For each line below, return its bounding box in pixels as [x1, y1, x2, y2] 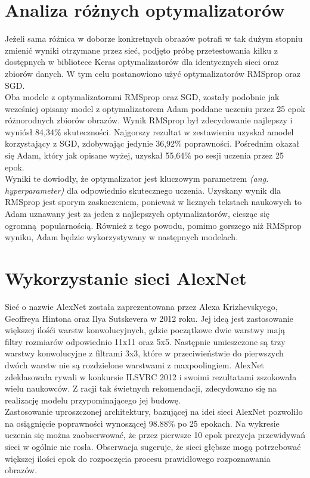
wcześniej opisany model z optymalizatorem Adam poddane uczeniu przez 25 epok [5, 102, 305, 114]
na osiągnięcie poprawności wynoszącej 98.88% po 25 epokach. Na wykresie [5, 417, 280, 429]
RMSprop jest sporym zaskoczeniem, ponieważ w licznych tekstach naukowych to [5, 195, 302, 208]
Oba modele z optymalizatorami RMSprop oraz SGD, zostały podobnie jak [5, 91, 280, 103]
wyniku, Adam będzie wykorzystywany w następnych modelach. [5, 231, 238, 243]
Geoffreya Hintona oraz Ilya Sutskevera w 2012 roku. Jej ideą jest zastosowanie [5, 312, 294, 324]
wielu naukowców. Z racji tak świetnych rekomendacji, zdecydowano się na [5, 382, 277, 395]
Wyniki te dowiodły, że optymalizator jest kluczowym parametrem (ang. [5, 172, 269, 185]
